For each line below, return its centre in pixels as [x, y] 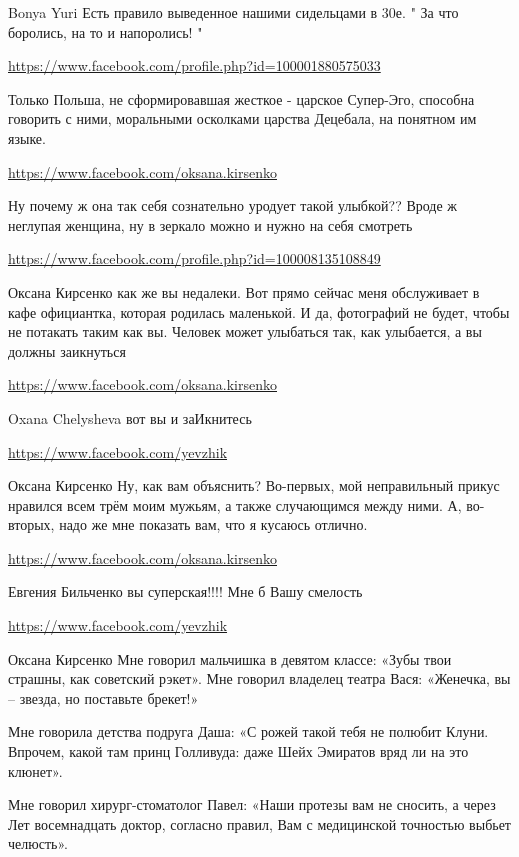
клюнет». [35, 770]
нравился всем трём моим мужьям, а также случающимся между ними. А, [235, 504]
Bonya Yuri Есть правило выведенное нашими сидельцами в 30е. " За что [233, 12]
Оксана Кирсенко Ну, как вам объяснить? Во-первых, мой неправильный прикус [254, 485]
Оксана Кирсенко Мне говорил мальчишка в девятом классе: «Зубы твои [230, 658]
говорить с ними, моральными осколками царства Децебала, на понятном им [242, 118]
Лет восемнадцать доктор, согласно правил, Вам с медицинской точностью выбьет [259, 823]
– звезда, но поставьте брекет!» [103, 697]
